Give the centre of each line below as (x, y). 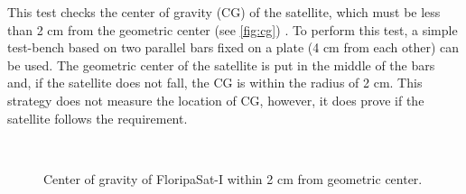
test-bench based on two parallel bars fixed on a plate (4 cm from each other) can (233, 47)
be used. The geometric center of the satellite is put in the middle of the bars (221, 65)
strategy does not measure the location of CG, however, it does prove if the (216, 100)
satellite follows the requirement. (98, 118)
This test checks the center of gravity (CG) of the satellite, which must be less (224, 12)
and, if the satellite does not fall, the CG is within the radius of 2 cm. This (215, 83)
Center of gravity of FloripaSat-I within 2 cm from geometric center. (233, 178)
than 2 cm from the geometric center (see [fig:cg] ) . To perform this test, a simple (233, 29)
